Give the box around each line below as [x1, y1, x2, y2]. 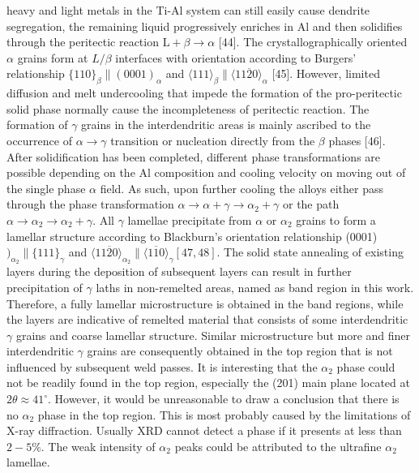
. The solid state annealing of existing [216, 243, 404, 260]
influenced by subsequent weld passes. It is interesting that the [6, 358, 318, 375]
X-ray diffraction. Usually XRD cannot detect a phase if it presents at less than [6, 422, 402, 439]
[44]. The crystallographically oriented [218, 33, 408, 50]
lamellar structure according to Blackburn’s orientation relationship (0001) [6, 227, 378, 244]
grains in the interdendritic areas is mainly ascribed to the [81, 116, 371, 133]
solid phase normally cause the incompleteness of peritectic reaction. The [6, 100, 370, 117]
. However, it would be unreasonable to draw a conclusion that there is [47, 390, 400, 407]
